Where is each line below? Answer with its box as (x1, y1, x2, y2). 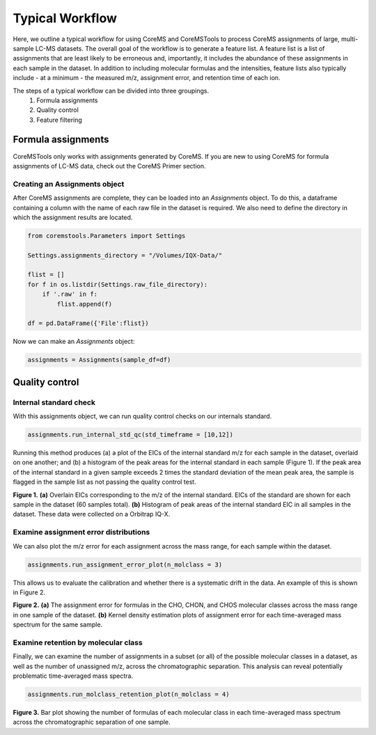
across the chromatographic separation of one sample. (13, 718, 171, 727)
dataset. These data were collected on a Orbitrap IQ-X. (13, 510, 171, 519)
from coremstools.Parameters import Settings (27, 232, 186, 239)
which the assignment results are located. (13, 213, 133, 221)
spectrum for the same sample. (13, 620, 103, 629)
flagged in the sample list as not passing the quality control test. (13, 477, 196, 487)
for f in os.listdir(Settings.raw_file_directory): (27, 280, 208, 288)
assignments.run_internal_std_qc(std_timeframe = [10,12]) (27, 431, 233, 438)
